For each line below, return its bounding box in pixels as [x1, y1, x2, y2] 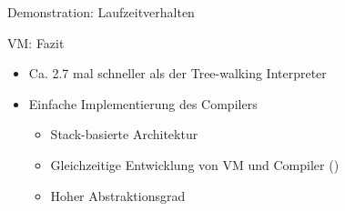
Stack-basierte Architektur [50, 125, 198, 144]
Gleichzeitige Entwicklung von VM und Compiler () [50, 155, 340, 174]
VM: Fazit [7, 33, 65, 52]
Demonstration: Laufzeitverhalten [7, 3, 195, 21]
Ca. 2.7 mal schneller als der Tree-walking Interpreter [28, 64, 327, 83]
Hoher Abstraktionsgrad [50, 186, 186, 205]
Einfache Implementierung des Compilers [28, 94, 258, 113]
